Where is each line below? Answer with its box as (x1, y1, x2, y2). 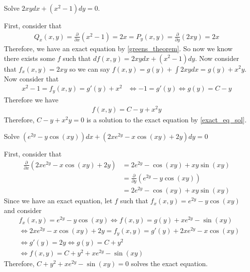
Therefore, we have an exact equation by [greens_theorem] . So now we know (4, 43, 233, 53)
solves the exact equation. (131, 258, 208, 269)
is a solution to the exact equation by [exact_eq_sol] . (86, 115, 247, 125)
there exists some (4, 53, 55, 63)
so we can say (69, 63, 110, 74)
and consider (4, 205, 42, 215)
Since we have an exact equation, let (4, 195, 113, 206)
